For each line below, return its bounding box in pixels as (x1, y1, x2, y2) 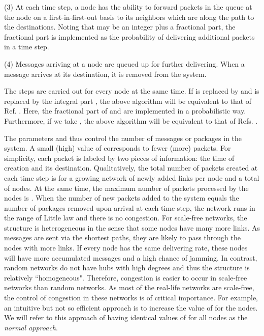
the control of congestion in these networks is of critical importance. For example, (4, 292, 258, 303)
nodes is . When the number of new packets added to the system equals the (4, 192, 239, 203)
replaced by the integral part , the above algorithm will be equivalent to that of (4, 95, 252, 106)
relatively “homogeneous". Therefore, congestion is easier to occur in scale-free (4, 272, 247, 283)
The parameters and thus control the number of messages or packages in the (4, 132, 242, 143)
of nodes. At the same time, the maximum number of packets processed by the (4, 182, 249, 193)
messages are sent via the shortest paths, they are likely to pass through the (4, 232, 241, 243)
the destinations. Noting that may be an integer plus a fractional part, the (4, 21, 236, 32)
